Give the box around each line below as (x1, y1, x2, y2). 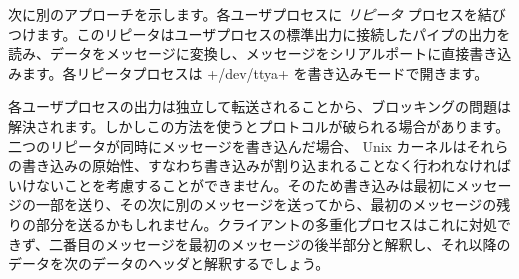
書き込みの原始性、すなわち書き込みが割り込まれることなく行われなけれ (21, 155, 497, 176)
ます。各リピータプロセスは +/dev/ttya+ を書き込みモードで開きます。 (21, 62, 489, 83)
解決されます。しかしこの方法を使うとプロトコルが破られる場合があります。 (8, 115, 510, 136)
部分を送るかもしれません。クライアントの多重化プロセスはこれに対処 (35, 213, 498, 234)
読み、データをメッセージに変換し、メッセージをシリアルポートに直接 (8, 43, 470, 64)
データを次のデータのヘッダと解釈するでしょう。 (8, 253, 330, 274)
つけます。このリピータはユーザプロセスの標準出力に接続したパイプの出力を (8, 23, 511, 44)
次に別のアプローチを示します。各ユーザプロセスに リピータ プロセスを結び (8, 4, 506, 24)
